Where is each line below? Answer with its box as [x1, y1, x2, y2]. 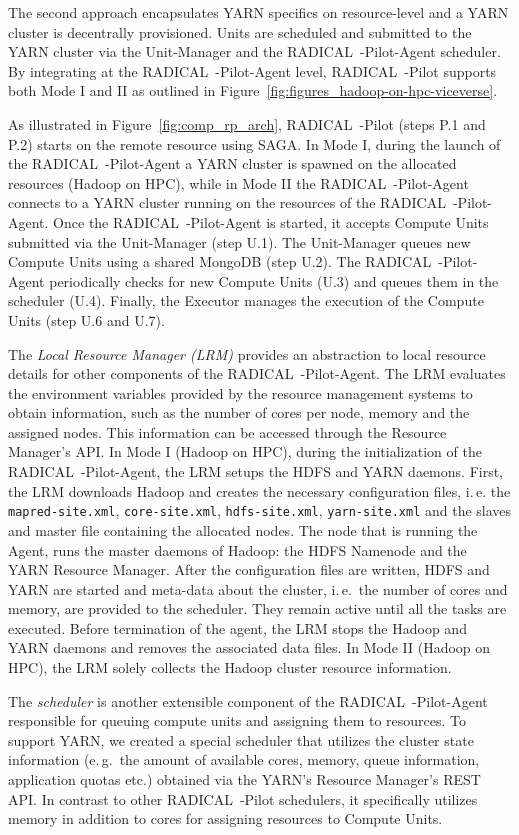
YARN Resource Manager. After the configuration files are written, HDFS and [8, 559, 490, 580]
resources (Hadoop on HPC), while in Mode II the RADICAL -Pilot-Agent [8, 172, 469, 193]
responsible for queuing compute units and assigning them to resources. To [8, 710, 467, 731]
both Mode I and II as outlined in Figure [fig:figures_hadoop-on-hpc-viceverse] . [8, 80, 498, 101]
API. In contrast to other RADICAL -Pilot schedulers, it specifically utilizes [8, 788, 478, 809]
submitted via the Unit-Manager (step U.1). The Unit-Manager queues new [8, 231, 471, 252]
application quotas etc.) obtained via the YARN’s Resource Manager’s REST [8, 769, 481, 790]
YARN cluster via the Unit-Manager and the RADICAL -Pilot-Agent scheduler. [8, 41, 501, 62]
